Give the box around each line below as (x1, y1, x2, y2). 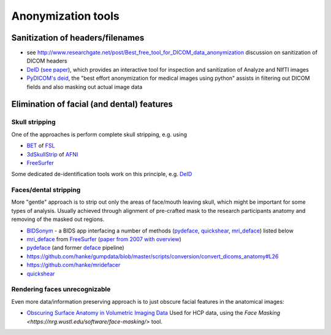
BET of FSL (26, 142, 55, 150)
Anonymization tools (11, 9, 120, 23)
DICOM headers (26, 57, 67, 64)
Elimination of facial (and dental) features (11, 99, 173, 110)
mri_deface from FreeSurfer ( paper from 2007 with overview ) (26, 236, 182, 243)
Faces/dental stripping (11, 186, 81, 194)
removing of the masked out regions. (11, 215, 105, 223)
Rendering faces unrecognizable (11, 285, 111, 294)
